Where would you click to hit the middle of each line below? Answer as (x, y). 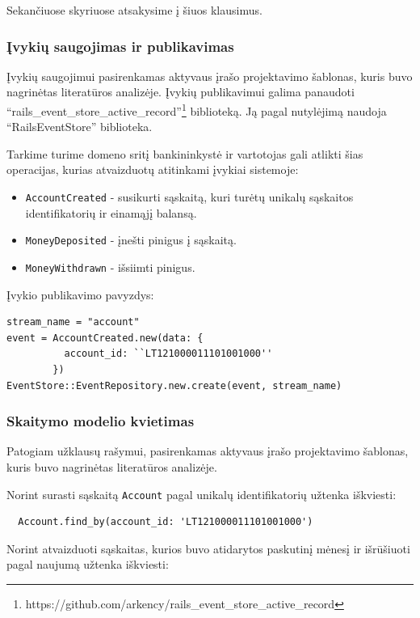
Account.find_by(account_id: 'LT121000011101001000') (166, 522)
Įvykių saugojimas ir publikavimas (120, 46)
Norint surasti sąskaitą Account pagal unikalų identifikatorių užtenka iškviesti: (202, 494)
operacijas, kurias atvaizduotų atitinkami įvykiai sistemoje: (153, 169)
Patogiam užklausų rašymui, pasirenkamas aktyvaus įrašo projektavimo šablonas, (208, 451)
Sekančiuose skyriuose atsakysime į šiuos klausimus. (134, 10)
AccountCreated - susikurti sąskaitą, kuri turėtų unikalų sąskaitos (189, 197)
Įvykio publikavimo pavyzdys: (80, 294)
